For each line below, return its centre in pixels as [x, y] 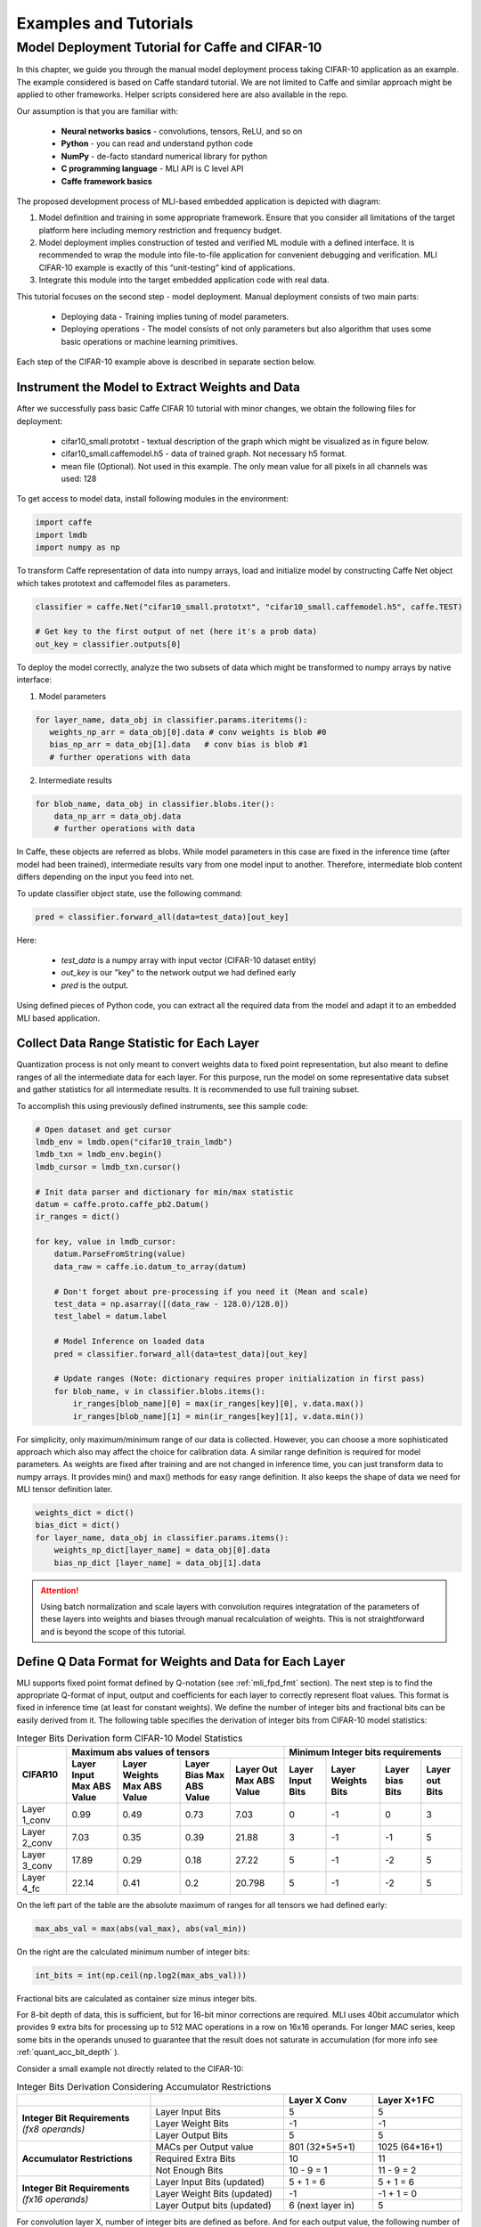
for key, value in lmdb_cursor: [106, 1242]
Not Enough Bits [189, 2171]
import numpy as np [77, 547]
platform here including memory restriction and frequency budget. [160, 230]
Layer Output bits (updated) [213, 2206]
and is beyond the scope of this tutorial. [113, 1631]
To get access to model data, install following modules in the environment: [153, 499]
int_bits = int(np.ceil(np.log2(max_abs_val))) [141, 1975]
